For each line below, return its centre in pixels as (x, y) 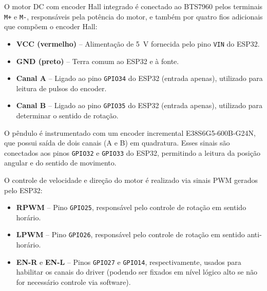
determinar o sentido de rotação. (67, 115)
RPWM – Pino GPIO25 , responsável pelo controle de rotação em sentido (131, 207)
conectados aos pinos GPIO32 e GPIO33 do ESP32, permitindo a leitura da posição (132, 152)
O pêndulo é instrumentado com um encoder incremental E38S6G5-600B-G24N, (130, 132)
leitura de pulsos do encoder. (61, 88)
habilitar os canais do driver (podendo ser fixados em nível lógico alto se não (137, 272)
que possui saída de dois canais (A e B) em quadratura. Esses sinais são (117, 143)
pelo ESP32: (23, 190)
